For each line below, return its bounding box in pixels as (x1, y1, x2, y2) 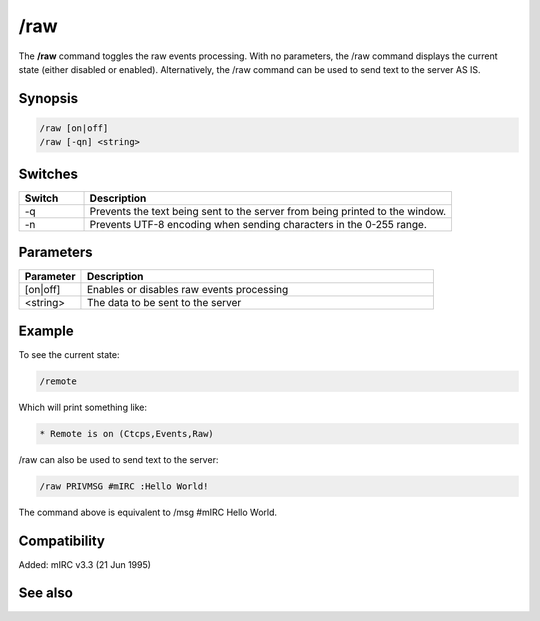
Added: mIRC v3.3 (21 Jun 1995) (18, 558, 152, 570)
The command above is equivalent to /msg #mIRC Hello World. (18, 506, 278, 518)
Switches (18, 165, 79, 182)
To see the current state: (18, 348, 120, 360)
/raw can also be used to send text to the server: (18, 453, 219, 465)
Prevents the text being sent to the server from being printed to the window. (89, 204, 447, 218)
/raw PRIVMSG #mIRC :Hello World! (39, 480, 209, 492)
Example (18, 322, 74, 339)
